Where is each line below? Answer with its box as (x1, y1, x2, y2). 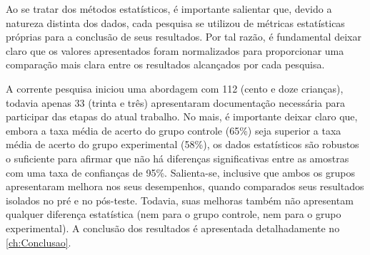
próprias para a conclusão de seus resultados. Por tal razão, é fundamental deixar (6, 29, 361, 44)
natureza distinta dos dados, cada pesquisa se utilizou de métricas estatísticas (6, 15, 345, 30)
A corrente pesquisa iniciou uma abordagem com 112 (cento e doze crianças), (6, 80, 344, 95)
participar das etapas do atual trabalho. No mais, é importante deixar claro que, (6, 109, 358, 124)
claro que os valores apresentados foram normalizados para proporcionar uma (6, 43, 344, 58)
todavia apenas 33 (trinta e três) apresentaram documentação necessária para (6, 95, 346, 110)
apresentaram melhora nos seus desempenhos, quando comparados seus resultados (6, 179, 364, 194)
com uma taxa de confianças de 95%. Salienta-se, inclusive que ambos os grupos (6, 165, 355, 179)
